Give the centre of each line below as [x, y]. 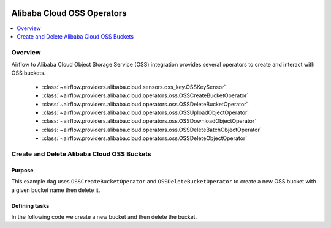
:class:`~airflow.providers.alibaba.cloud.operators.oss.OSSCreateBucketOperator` [145, 95]
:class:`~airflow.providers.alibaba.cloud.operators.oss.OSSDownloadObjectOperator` [149, 121]
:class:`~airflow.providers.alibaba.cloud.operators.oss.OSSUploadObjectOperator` [146, 112]
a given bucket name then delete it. [56, 190]
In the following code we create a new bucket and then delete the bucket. [104, 216]
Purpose [22, 170]
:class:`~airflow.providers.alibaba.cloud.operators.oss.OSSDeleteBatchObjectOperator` [152, 130]
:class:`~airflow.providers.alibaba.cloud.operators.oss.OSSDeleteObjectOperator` [145, 138]
